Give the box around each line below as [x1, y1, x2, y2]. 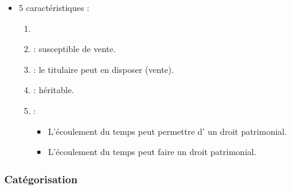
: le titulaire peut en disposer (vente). [33, 63, 174, 75]
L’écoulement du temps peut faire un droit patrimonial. [48, 145, 257, 158]
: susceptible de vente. [33, 42, 116, 55]
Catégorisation [4, 171, 78, 186]
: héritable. [33, 83, 74, 96]
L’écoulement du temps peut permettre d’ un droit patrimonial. [48, 124, 287, 137]
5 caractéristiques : [18, 1, 89, 13]
